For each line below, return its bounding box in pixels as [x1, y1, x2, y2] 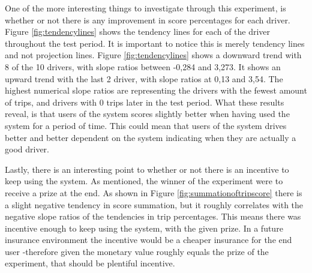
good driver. [5, 143, 49, 155]
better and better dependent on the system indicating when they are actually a [5, 131, 296, 143]
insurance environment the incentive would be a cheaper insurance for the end [5, 233, 292, 246]
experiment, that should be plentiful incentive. [5, 257, 175, 269]
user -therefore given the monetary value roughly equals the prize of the [5, 245, 269, 257]
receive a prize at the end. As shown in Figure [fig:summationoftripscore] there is [5, 186, 302, 199]
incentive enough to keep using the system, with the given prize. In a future [5, 221, 283, 234]
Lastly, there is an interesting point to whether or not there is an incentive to [5, 163, 289, 175]
